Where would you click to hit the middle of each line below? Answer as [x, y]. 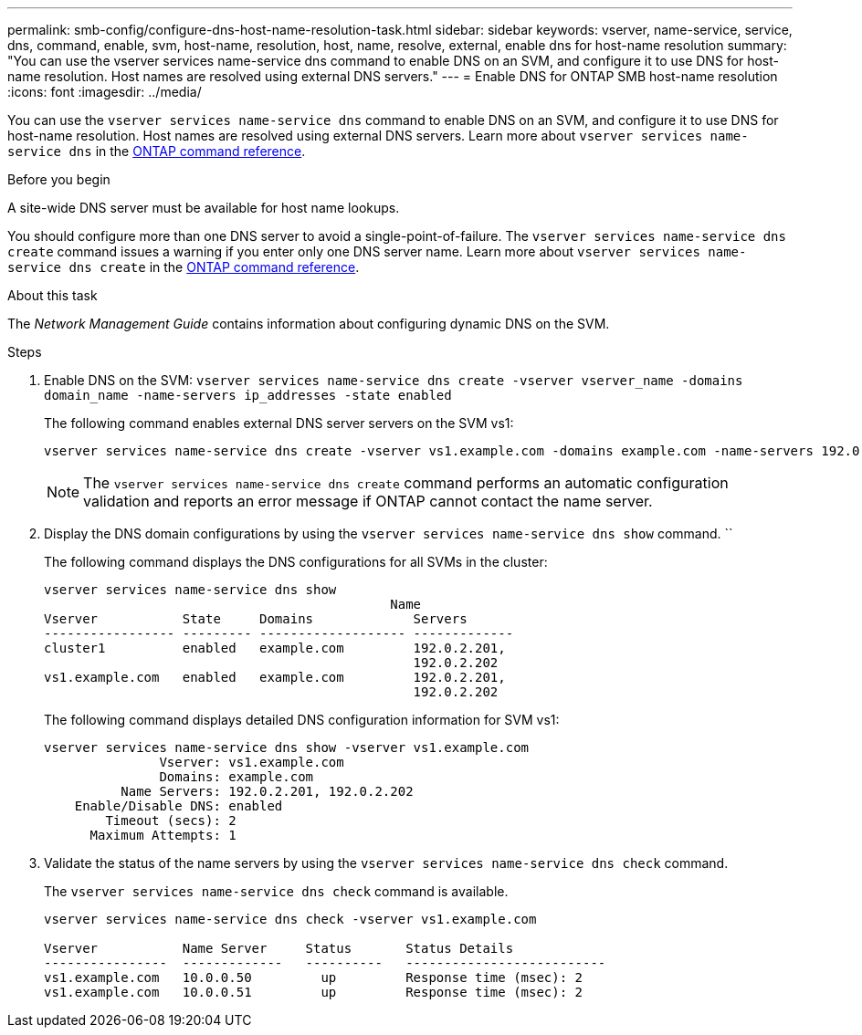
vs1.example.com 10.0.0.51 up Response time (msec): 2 [314, 992]
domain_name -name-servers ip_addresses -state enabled [248, 395]
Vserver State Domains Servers [256, 619]
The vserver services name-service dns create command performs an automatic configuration [406, 483]
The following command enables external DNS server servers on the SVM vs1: [279, 423]
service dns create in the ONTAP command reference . [184, 267]
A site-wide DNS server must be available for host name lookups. [204, 208]
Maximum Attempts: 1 [163, 835]
